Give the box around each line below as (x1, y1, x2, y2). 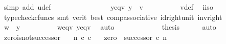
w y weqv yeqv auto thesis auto (4, 21, 216, 32)
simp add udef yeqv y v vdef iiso (4, 2, 213, 12)
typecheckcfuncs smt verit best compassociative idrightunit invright (4, 11, 222, 22)
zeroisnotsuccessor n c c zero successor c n (4, 31, 167, 42)
